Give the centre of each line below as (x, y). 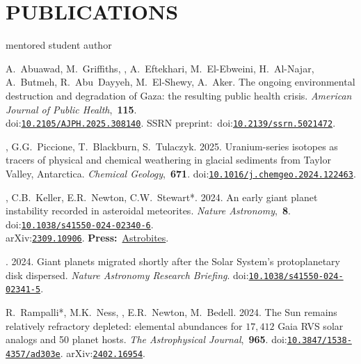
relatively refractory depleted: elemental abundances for (124, 325)
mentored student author (59, 45)
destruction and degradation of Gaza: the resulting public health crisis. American (179, 95)
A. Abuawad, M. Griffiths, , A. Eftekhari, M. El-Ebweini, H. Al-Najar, (160, 68)
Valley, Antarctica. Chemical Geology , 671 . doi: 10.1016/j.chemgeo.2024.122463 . (181, 173)
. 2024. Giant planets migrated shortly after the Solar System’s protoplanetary (173, 261)
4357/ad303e (33, 354)
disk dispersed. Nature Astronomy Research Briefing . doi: (127, 275)
